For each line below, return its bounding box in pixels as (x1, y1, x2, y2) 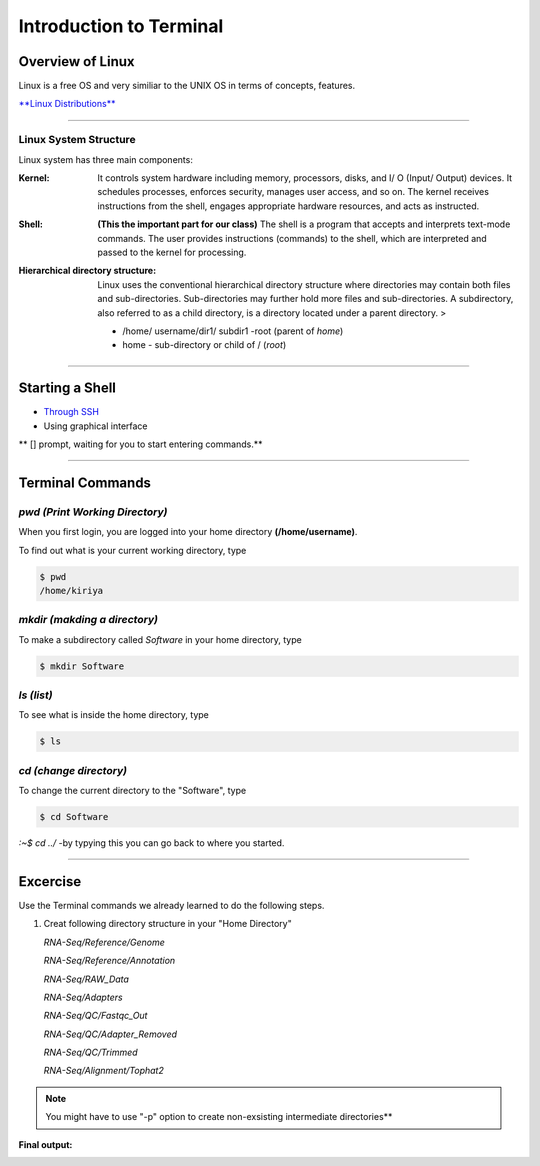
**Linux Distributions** (18, 98, 116, 110)
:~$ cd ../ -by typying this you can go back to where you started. (18, 837, 285, 849)
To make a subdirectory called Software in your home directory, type (18, 633, 302, 645)
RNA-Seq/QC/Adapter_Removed (43, 1028, 178, 1040)
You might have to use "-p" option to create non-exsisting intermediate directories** (45, 1111, 393, 1123)
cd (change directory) (18, 763, 128, 777)
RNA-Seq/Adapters (43, 991, 124, 1003)
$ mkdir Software (39, 660, 125, 672)
